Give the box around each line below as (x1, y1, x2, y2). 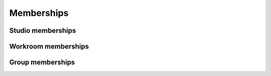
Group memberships (9, 58, 75, 67)
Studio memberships (9, 26, 76, 35)
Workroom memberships (9, 42, 89, 51)
